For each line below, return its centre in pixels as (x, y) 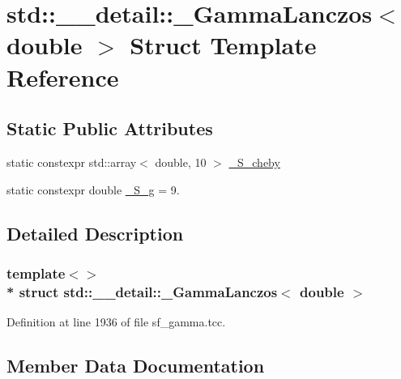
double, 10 (181, 162)
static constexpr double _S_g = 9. (93, 189)
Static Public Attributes (110, 128)
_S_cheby (254, 162)
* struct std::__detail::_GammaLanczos (142, 291)
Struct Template (223, 45)
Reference (63, 77)
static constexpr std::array (72, 162)
